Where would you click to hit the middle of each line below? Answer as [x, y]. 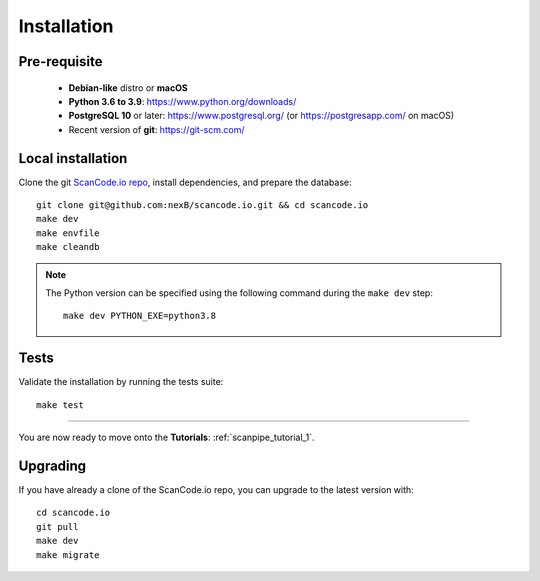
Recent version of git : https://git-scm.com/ [156, 129]
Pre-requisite [60, 61]
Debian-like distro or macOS [128, 87]
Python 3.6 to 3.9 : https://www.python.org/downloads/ [182, 101]
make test [60, 404]
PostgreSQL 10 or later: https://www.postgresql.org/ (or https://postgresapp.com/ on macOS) [261, 116]
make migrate [68, 554]
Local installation [73, 158]
